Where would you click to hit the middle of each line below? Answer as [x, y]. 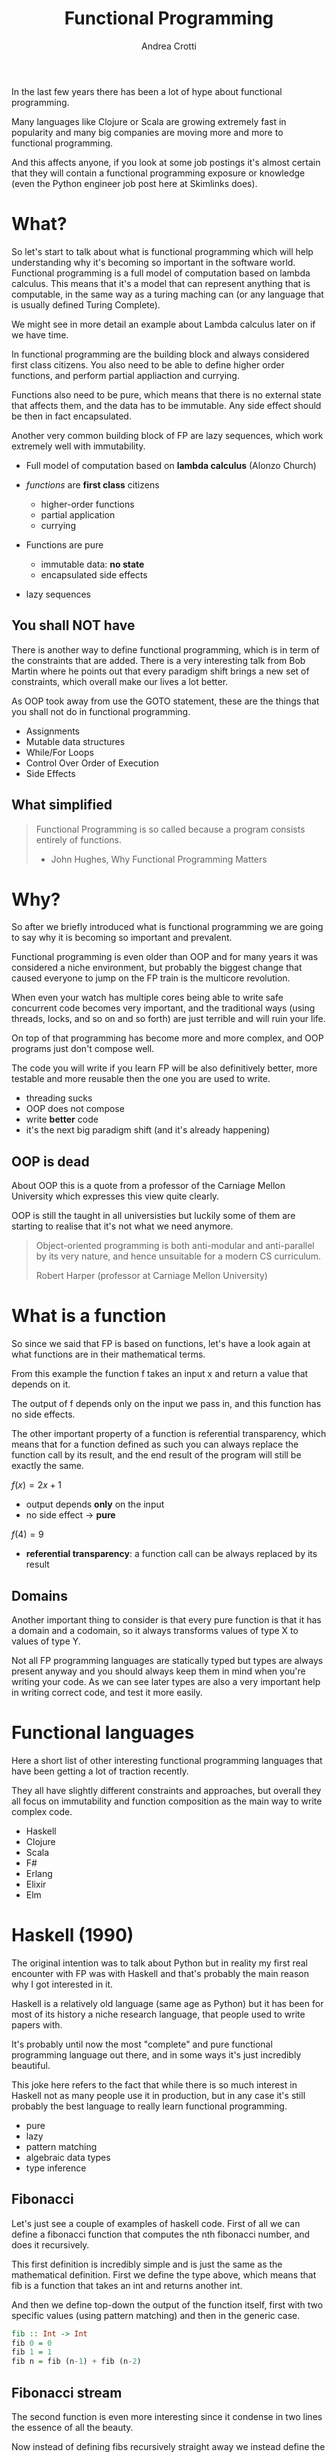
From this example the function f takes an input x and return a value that [160, 1374]
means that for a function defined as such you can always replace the [155, 1444]
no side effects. [43, 1414]
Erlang [39, 1873]
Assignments [53, 731]
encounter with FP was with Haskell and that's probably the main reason [160, 1973]
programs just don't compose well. [83, 1049]
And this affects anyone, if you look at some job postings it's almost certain [166, 162]
